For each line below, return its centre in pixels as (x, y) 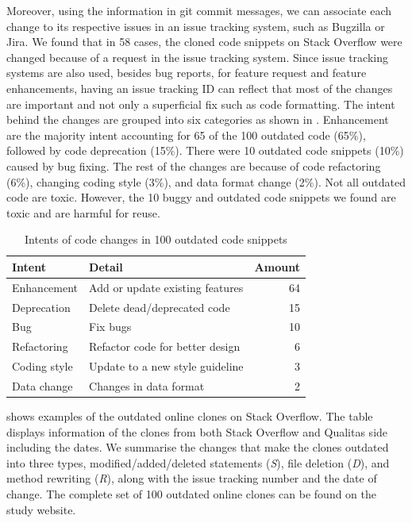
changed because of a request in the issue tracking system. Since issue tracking (197, 57)
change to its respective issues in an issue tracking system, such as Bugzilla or (196, 26)
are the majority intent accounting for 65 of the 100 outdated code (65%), (186, 135)
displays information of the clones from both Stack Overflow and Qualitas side (197, 431)
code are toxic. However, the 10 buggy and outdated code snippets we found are (201, 197)
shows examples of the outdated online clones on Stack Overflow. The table (190, 416)
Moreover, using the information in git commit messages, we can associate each (199, 10)
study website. (41, 509)
